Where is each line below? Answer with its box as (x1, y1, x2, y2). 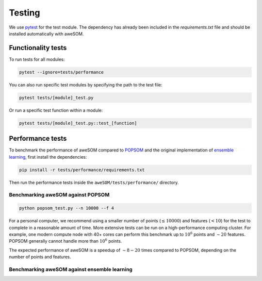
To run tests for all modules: (9, 56, 65, 62)
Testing (9, 7, 40, 18)
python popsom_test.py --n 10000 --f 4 (19, 205, 114, 211)
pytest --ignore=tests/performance (19, 69, 104, 75)
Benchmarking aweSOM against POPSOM (9, 192, 110, 198)
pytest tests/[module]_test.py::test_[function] (19, 120, 137, 126)
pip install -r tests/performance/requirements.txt (19, 167, 145, 172)
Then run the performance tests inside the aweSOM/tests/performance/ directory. (9, 180, 179, 185)
